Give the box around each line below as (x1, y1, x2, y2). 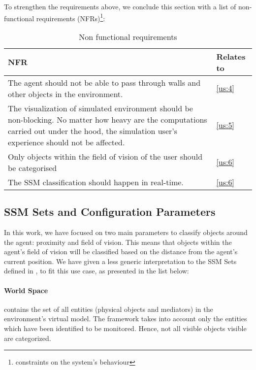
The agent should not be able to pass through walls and (8, 76, 201, 88)
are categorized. (4, 333, 51, 343)
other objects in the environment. (8, 88, 123, 100)
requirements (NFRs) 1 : (36, 11, 105, 23)
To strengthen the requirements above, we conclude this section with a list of (4, 1, 236, 11)
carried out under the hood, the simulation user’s (8, 125, 178, 136)
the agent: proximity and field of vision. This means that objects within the (4, 236, 232, 247)
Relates (216, 50, 246, 62)
